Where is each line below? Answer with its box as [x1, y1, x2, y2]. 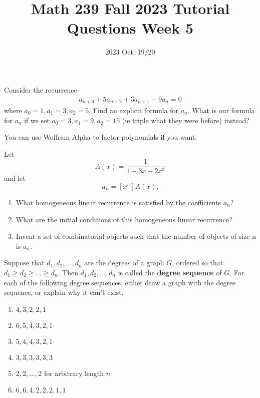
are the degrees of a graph [84, 257, 164, 268]
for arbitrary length [44, 367, 104, 378]
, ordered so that [172, 257, 223, 268]
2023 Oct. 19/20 [105, 47, 155, 57]
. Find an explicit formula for [89, 105, 179, 115]
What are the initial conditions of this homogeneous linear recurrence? [16, 214, 232, 224]
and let [4, 173, 26, 183]
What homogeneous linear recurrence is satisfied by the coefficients [16, 197, 221, 208]
